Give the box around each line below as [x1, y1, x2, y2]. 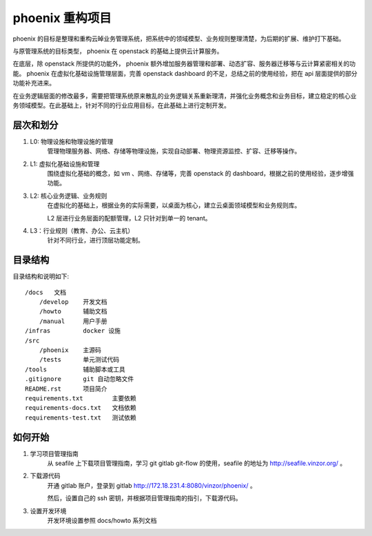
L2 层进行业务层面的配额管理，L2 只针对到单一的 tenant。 [47, 214, 211, 222]
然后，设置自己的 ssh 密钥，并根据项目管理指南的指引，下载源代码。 [47, 494, 242, 502]
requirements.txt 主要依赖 [25, 394, 137, 402]
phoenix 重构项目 [12, 10, 112, 25]
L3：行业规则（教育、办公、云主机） [30, 226, 134, 234]
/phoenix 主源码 [39, 346, 101, 354]
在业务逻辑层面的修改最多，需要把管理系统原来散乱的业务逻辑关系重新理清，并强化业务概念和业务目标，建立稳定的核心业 [12, 92, 357, 100]
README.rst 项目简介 [25, 384, 107, 393]
